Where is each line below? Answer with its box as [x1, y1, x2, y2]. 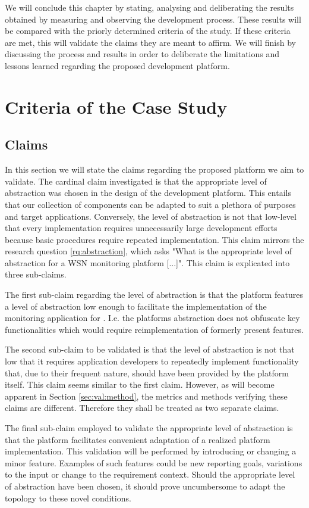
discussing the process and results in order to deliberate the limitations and [5, 48, 280, 60]
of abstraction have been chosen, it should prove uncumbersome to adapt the [5, 479, 285, 492]
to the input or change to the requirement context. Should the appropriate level [5, 468, 295, 481]
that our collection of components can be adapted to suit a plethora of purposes [5, 198, 296, 210]
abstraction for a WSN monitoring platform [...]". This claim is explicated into [5, 256, 290, 269]
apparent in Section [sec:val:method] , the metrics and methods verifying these [5, 389, 288, 402]
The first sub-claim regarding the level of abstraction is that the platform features [5, 288, 303, 301]
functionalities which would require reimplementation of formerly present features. [5, 323, 304, 335]
